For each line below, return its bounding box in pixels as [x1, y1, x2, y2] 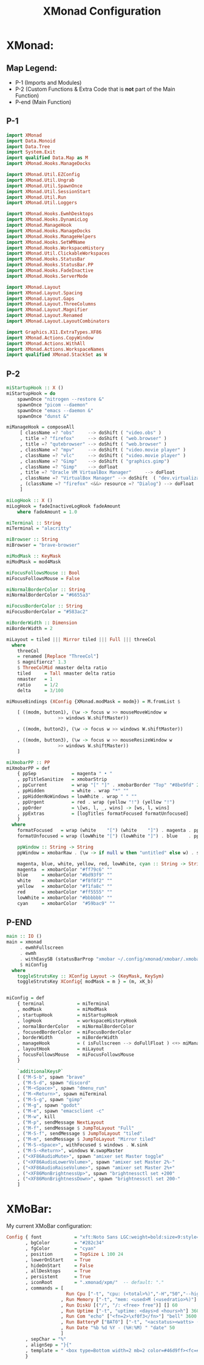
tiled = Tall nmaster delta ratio [17, 670, 115, 676]
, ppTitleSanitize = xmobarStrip [17, 776, 107, 782]
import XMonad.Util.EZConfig [6, 172, 80, 178]
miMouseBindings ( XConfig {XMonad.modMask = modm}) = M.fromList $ [6, 698, 181, 704]
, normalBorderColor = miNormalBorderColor [17, 1023, 135, 1029]
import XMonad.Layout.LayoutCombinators [6, 318, 110, 324]
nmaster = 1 [17, 676, 53, 682]
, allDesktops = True [25, 1268, 91, 1274]
